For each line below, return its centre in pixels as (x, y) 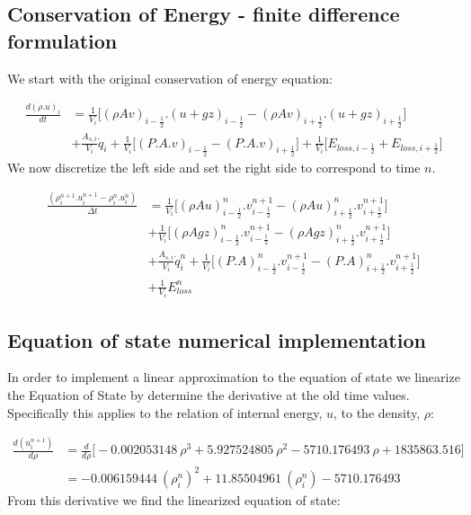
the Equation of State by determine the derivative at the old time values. (209, 394)
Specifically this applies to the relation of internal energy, (165, 412)
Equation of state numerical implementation (217, 339)
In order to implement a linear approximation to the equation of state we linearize (234, 377)
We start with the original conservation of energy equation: (170, 78)
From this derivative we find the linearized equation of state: (174, 499)
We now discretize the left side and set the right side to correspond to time (214, 167)
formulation (62, 40)
